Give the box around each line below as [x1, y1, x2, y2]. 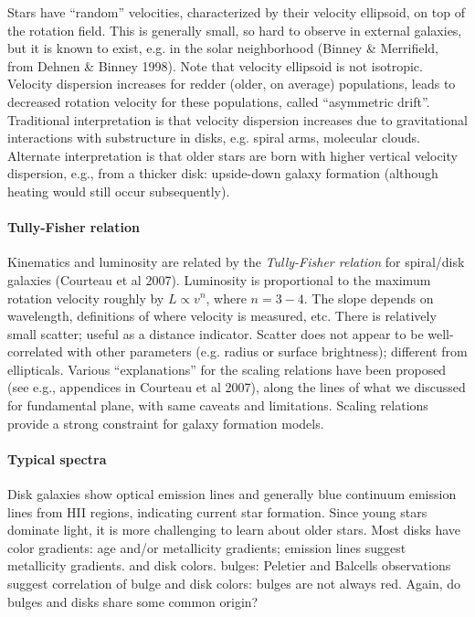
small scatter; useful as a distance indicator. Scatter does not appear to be [7, 324, 424, 343]
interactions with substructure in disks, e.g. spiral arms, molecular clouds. [7, 128, 420, 147]
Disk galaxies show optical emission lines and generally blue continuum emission [7, 484, 457, 504]
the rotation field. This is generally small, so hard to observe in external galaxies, [7, 20, 462, 39]
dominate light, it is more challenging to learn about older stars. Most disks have [7, 520, 461, 539]
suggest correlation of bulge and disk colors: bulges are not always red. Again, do [7, 574, 461, 593]
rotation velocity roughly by [7, 288, 164, 307]
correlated [7, 342, 63, 361]
